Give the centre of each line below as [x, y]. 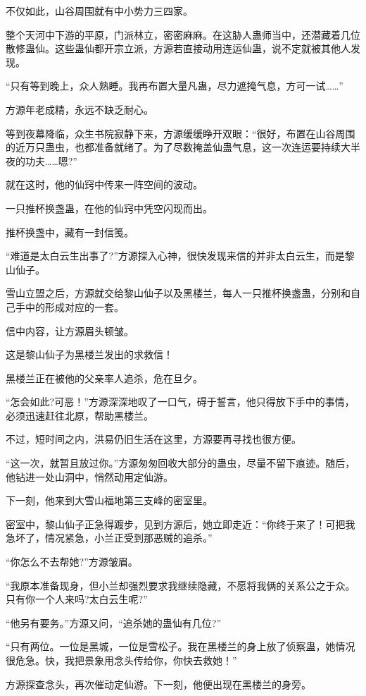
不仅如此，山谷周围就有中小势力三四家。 [99, 11]
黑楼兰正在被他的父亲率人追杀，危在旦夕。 [104, 378]
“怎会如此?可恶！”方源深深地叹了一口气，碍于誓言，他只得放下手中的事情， [180, 402]
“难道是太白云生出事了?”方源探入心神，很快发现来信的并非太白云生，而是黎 [180, 256]
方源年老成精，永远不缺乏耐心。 [80, 109]
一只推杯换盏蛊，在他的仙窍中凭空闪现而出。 [109, 208]
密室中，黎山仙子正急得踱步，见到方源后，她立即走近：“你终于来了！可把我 [181, 524]
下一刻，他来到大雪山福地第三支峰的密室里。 [109, 500]
